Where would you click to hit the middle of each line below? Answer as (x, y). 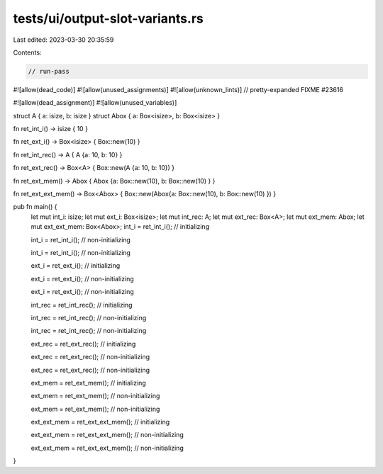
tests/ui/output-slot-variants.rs (108, 18)
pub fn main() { (35, 207)
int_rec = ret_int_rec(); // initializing (82, 305)
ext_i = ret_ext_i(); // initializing (76, 266)
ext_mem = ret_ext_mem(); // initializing (89, 383)
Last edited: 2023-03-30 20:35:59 (63, 40)
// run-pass (49, 71)
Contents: (27, 52)
